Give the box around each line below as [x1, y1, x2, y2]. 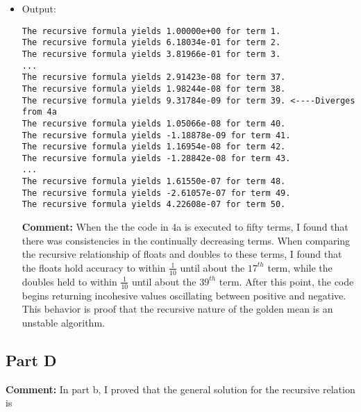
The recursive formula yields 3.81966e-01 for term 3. [22, 49, 281, 59]
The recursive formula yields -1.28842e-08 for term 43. [22, 153, 291, 163]
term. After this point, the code [219, 274, 354, 288]
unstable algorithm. [22, 315, 105, 329]
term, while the [267, 260, 333, 274]
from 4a [22, 107, 57, 117]
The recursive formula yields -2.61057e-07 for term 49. [22, 188, 291, 198]
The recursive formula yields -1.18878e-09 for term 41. [22, 130, 291, 140]
